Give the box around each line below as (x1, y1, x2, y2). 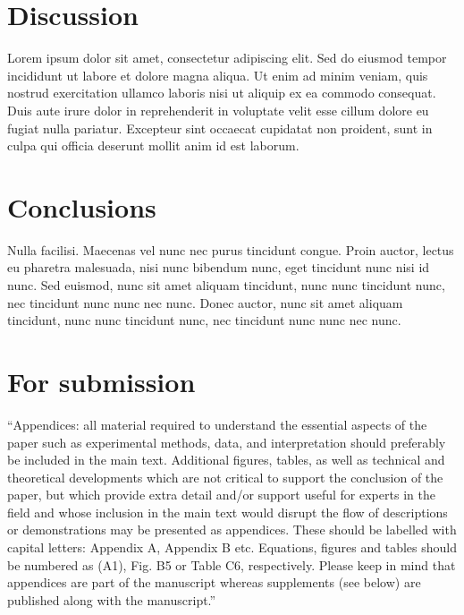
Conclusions (7, 188, 156, 225)
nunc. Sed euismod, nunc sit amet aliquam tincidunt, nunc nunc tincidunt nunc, (7, 276, 445, 294)
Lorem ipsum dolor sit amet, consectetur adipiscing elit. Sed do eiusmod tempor (7, 48, 447, 67)
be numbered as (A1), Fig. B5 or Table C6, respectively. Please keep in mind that (7, 555, 456, 574)
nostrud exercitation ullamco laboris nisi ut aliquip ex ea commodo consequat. (7, 83, 436, 102)
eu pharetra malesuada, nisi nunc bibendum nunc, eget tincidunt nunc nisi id (7, 258, 430, 277)
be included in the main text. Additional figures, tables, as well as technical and (7, 450, 445, 469)
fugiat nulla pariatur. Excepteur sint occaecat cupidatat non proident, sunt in (7, 118, 433, 137)
